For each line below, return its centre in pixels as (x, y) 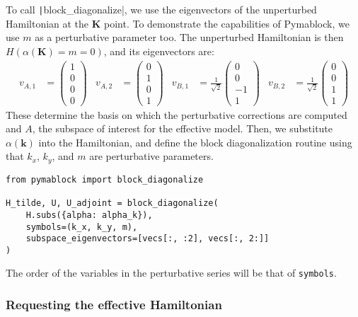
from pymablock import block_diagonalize (105, 179)
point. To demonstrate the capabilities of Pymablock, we (227, 23)
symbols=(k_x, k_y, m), (82, 227)
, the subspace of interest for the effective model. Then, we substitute (183, 128)
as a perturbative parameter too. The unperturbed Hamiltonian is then (189, 37)
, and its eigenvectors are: (159, 51)
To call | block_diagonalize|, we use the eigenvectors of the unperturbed (161, 9)
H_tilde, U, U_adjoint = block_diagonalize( (112, 203)
